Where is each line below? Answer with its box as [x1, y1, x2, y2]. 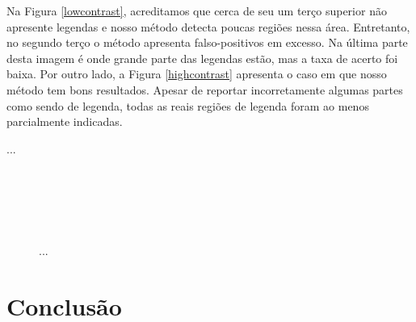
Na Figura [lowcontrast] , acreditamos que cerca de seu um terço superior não [6, 2, 387, 19]
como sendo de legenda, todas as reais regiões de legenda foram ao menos [6, 97, 369, 114]
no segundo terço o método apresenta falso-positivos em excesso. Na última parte [6, 34, 408, 51]
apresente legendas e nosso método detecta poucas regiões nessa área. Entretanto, [6, 18, 410, 35]
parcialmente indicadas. [6, 113, 123, 130]
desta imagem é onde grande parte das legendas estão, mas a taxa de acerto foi [6, 49, 398, 66]
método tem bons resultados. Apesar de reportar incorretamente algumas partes [6, 81, 403, 98]
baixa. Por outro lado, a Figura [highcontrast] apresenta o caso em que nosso [6, 65, 387, 82]
